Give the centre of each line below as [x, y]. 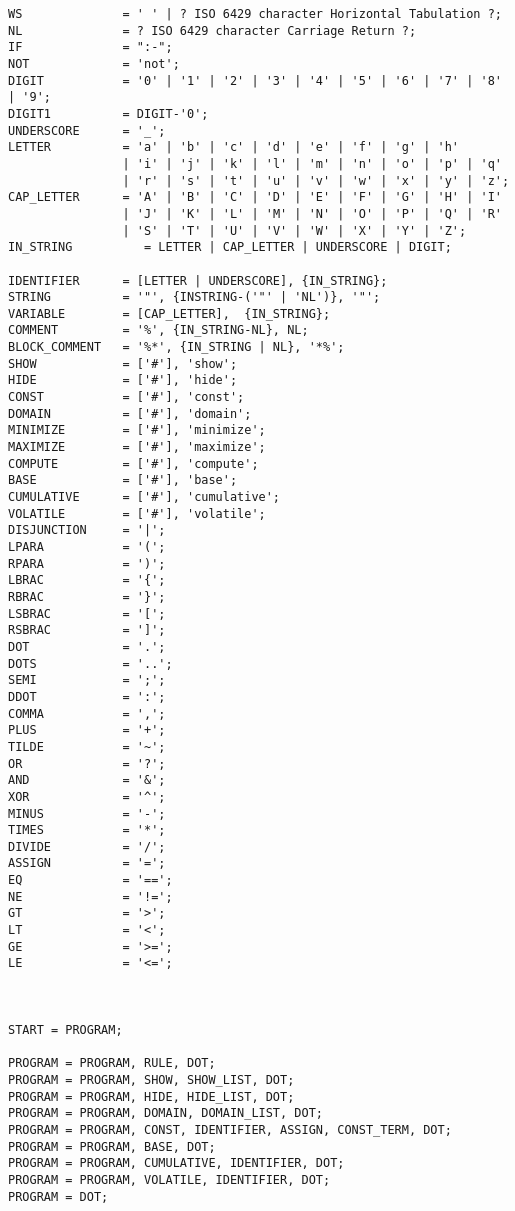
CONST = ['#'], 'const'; [126, 397]
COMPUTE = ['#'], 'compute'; [133, 463]
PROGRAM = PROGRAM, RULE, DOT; [112, 1063]
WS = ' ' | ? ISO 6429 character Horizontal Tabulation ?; [255, 14]
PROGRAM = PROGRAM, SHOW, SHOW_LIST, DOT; [151, 1080]
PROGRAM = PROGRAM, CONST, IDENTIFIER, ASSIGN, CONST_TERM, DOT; [230, 1129]
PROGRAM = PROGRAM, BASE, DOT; [112, 1146]
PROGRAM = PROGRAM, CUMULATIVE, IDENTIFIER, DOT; [176, 1163]
